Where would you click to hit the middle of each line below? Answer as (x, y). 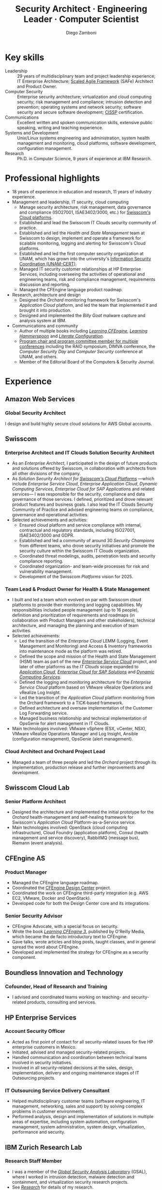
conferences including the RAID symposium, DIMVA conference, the (87, 346)
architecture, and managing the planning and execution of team (75, 626)
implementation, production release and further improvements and (78, 767)
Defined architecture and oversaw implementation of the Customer (86, 708)
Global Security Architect (36, 413)
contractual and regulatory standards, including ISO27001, (77, 530)
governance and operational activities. (50, 515)
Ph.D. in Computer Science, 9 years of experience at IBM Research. (84, 158)
